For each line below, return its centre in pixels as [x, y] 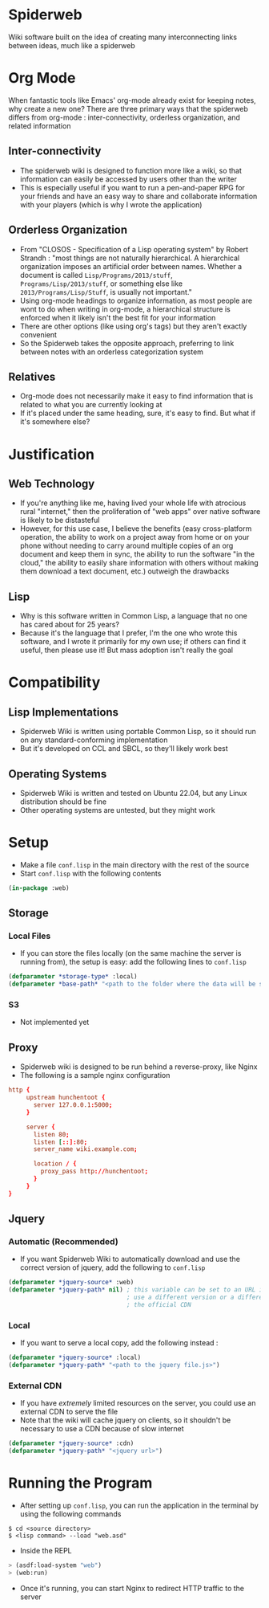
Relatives [32, 376]
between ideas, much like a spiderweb [72, 45]
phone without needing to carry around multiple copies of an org [126, 546]
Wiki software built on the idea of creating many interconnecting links [123, 37]
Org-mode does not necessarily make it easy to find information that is [137, 396]
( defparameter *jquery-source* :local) [75, 1358]
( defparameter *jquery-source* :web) [71, 1283]
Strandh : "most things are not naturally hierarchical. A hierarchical [130, 258]
